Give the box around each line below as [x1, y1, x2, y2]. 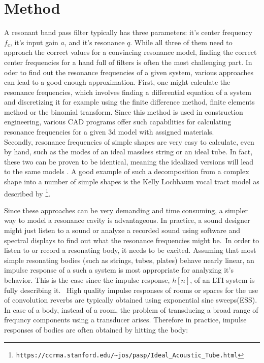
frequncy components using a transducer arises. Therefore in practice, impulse [4, 314, 247, 325]
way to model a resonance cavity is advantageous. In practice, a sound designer [4, 215, 250, 225]
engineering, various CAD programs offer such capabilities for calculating [4, 116, 232, 127]
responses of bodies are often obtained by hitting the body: [4, 324, 188, 335]
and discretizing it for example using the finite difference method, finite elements [4, 96, 255, 107]
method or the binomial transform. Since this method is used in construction [4, 106, 243, 117]
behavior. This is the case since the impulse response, [4, 275, 170, 285]
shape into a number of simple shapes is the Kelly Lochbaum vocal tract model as [4, 176, 259, 187]
